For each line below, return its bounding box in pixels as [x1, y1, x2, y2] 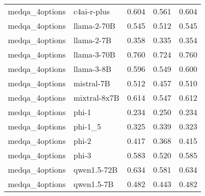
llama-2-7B [73, 34, 111, 46]
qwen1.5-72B [73, 164, 118, 175]
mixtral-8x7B [73, 92, 119, 103]
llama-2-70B [73, 20, 115, 31]
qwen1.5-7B [73, 178, 114, 190]
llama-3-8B [73, 63, 111, 74]
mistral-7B [73, 77, 110, 89]
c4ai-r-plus [73, 5, 110, 17]
